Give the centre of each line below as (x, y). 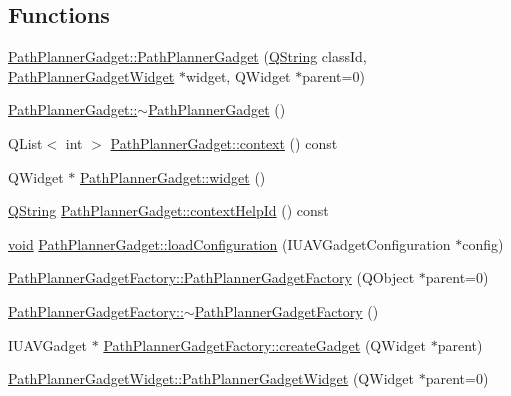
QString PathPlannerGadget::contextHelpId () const (168, 210)
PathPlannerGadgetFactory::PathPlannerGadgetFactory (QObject (211, 277)
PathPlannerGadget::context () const (224, 142)
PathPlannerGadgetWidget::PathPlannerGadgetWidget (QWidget (211, 378)
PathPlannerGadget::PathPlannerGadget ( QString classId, (187, 56)
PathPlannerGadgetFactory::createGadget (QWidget (264, 344)
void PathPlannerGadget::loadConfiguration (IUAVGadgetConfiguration (229, 243)
